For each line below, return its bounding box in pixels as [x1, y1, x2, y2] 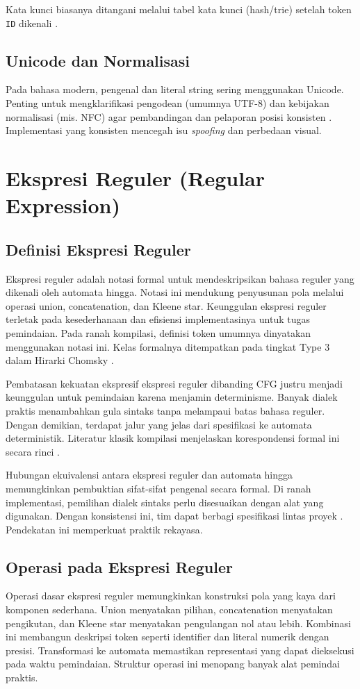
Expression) [6, 191, 120, 219]
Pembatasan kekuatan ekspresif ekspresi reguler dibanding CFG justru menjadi [6, 376, 343, 390]
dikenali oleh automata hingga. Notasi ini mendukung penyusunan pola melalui [6, 285, 344, 299]
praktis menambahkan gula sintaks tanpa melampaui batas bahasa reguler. [6, 403, 325, 417]
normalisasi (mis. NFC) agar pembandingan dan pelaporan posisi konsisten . [6, 109, 332, 124]
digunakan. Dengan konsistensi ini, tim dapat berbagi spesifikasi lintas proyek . [6, 508, 343, 523]
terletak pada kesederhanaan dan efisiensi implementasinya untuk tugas [6, 312, 310, 326]
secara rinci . [6, 444, 60, 458]
